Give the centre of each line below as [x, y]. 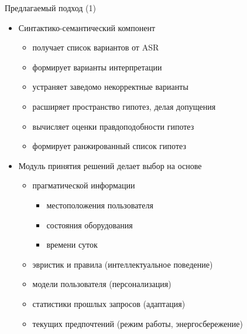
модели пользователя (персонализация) [102, 284]
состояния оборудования [90, 225]
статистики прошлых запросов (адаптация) [109, 303]
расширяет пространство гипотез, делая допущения [124, 106]
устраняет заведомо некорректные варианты [110, 87]
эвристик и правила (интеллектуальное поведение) [123, 264]
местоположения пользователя [100, 205]
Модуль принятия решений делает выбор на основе [110, 165]
